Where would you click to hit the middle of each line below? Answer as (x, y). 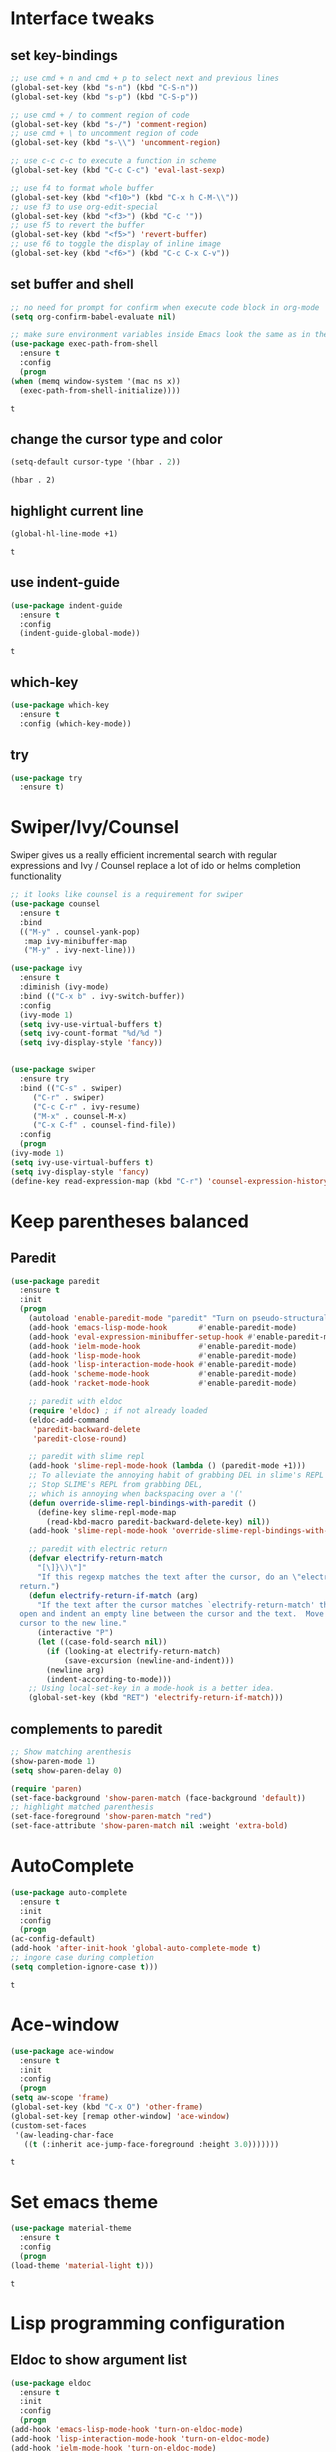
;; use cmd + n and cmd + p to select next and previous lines (145, 78)
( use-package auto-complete (69, 1892)
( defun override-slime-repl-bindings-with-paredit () (142, 1503)
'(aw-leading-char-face (64, 2135)
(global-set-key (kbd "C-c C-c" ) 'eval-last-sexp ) (118, 170)
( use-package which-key (60, 705)
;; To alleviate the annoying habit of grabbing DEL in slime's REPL (176, 1475)
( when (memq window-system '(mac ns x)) (96, 381)
